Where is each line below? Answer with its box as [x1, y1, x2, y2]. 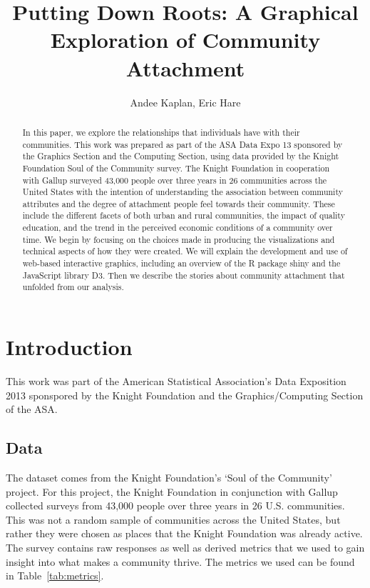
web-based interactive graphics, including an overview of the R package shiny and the [22, 257, 341, 269]
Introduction [6, 332, 133, 362]
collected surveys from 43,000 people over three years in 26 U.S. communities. [6, 498, 345, 513]
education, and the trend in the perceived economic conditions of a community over [22, 221, 333, 234]
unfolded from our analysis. [22, 281, 124, 293]
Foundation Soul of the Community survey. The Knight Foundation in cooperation [22, 161, 330, 174]
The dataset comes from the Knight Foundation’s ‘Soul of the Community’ [6, 470, 332, 484]
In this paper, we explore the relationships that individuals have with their [22, 126, 300, 138]
